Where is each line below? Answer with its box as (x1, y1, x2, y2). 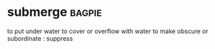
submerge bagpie (7, 4, 102, 20)
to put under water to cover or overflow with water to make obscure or (7, 27, 209, 35)
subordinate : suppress (7, 34, 74, 42)
